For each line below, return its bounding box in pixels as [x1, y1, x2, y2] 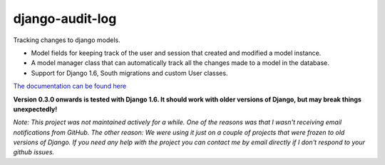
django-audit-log [13, 11, 117, 26]
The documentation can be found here [13, 82, 127, 91]
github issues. [13, 148, 55, 156]
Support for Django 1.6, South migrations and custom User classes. [31, 69, 228, 77]
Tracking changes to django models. [13, 36, 120, 44]
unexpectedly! [13, 104, 58, 114]
